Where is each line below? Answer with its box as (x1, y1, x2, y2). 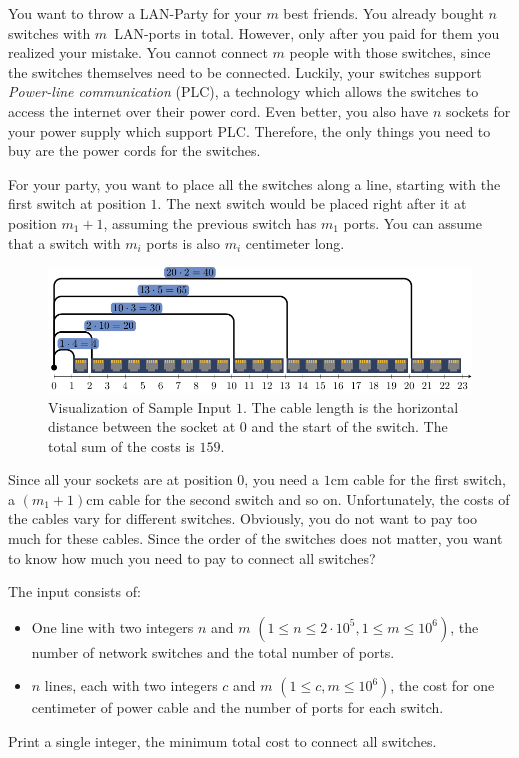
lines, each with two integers (44, 675, 218, 696)
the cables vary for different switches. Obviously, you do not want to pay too (8, 508, 478, 529)
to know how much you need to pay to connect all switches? (8, 547, 376, 568)
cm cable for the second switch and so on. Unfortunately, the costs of (86, 488, 510, 509)
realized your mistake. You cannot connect (8, 42, 268, 63)
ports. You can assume (343, 212, 482, 233)
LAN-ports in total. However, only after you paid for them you (114, 22, 500, 43)
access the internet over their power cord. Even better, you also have (8, 100, 429, 121)
